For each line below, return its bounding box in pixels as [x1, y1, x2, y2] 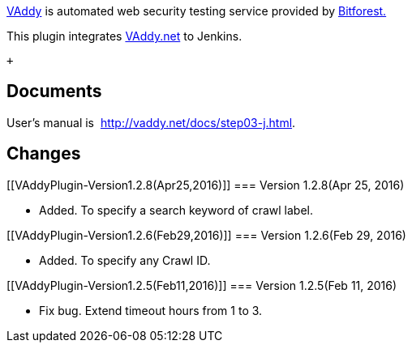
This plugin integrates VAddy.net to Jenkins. [6, 29, 242, 43]
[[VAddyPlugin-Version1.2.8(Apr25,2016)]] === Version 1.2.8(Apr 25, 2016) [6, 177, 405, 192]
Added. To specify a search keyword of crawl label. [39, 202, 313, 217]
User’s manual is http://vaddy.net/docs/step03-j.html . [6, 115, 296, 130]
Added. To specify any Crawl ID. [39, 253, 211, 267]
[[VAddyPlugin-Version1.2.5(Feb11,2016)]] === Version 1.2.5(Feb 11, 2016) [6, 278, 397, 292]
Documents [6, 81, 102, 102]
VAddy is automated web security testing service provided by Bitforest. [6, 4, 387, 18]
